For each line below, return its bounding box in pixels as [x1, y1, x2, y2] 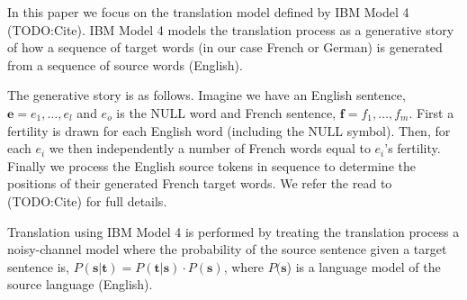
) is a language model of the [286, 257, 441, 276]
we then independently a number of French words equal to [49, 139, 371, 158]
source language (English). [7, 275, 153, 294]
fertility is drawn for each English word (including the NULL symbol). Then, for [7, 121, 451, 140]
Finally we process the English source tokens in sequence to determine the [7, 156, 416, 175]
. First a [409, 103, 454, 122]
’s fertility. [384, 139, 441, 158]
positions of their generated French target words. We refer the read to [7, 174, 392, 193]
